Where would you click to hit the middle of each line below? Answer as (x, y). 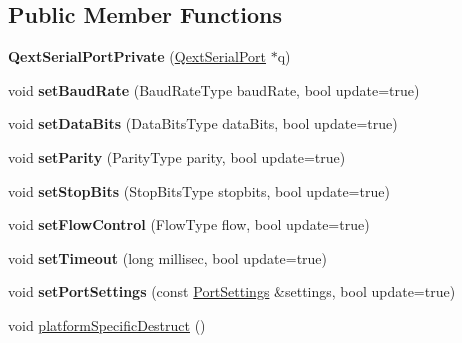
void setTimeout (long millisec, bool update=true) (168, 257)
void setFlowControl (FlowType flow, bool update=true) (189, 224)
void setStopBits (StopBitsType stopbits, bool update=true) (199, 190)
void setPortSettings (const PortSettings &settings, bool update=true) (232, 291)
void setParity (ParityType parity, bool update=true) (177, 156)
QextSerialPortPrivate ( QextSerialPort (137, 56)
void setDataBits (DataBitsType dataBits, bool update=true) (203, 123)
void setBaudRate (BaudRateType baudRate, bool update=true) (214, 89)
